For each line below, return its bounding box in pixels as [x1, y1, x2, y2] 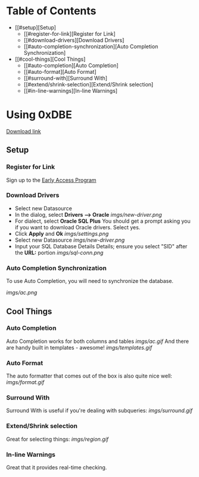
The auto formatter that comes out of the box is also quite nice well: [6, 372, 173, 379]
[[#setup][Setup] [14, 24, 57, 31]
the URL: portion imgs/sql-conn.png [14, 249, 104, 256]
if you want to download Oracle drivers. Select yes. [14, 223, 141, 230]
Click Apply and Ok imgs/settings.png [14, 230, 109, 237]
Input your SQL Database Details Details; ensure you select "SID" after [14, 242, 188, 250]
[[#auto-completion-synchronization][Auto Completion [23, 43, 158, 50]
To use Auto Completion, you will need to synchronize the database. [6, 278, 174, 285]
